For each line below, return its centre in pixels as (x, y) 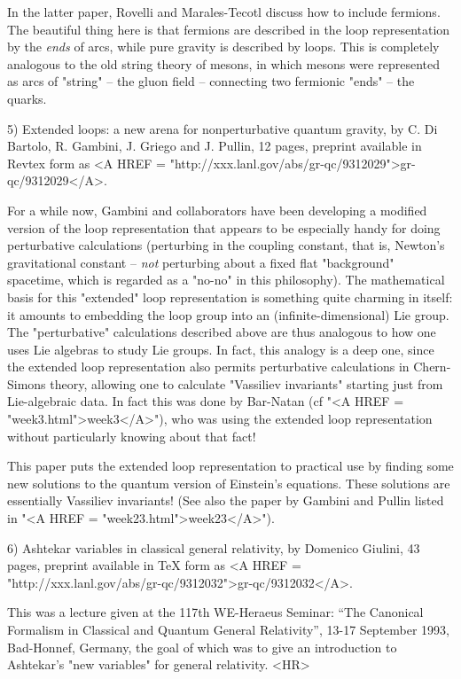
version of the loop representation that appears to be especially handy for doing (224, 227)
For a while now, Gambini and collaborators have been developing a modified (217, 210)
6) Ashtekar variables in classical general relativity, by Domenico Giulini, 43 (214, 547)
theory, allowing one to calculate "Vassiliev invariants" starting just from (246, 383)
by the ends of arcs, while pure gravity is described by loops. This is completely (223, 47)
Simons (27, 383)
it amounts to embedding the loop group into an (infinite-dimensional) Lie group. (228, 314)
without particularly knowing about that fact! (132, 436)
